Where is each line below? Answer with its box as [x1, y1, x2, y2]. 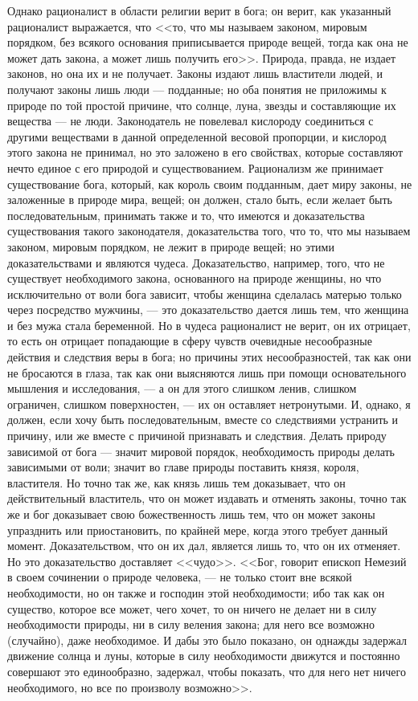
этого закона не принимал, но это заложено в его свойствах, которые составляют [7, 144, 404, 161]
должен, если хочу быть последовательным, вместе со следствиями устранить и [7, 411, 399, 428]
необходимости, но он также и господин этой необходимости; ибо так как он [7, 584, 385, 601]
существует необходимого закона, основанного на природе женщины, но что [7, 270, 382, 287]
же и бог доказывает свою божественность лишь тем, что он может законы [7, 506, 375, 522]
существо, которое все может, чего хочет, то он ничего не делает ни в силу [7, 600, 377, 617]
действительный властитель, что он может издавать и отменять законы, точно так [7, 490, 407, 507]
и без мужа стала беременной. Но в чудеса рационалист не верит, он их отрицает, [7, 316, 411, 333]
